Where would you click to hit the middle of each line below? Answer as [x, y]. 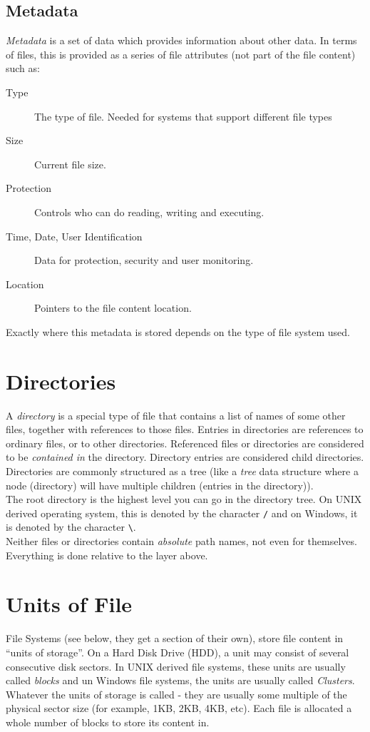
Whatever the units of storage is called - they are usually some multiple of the [176, 694]
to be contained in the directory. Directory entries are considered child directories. [185, 457]
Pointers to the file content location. [113, 308]
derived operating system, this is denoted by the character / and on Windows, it [182, 513]
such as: [23, 68]
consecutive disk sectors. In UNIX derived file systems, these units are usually [176, 666]
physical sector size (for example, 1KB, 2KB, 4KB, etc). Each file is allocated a [179, 708]
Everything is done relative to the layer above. [107, 555]
